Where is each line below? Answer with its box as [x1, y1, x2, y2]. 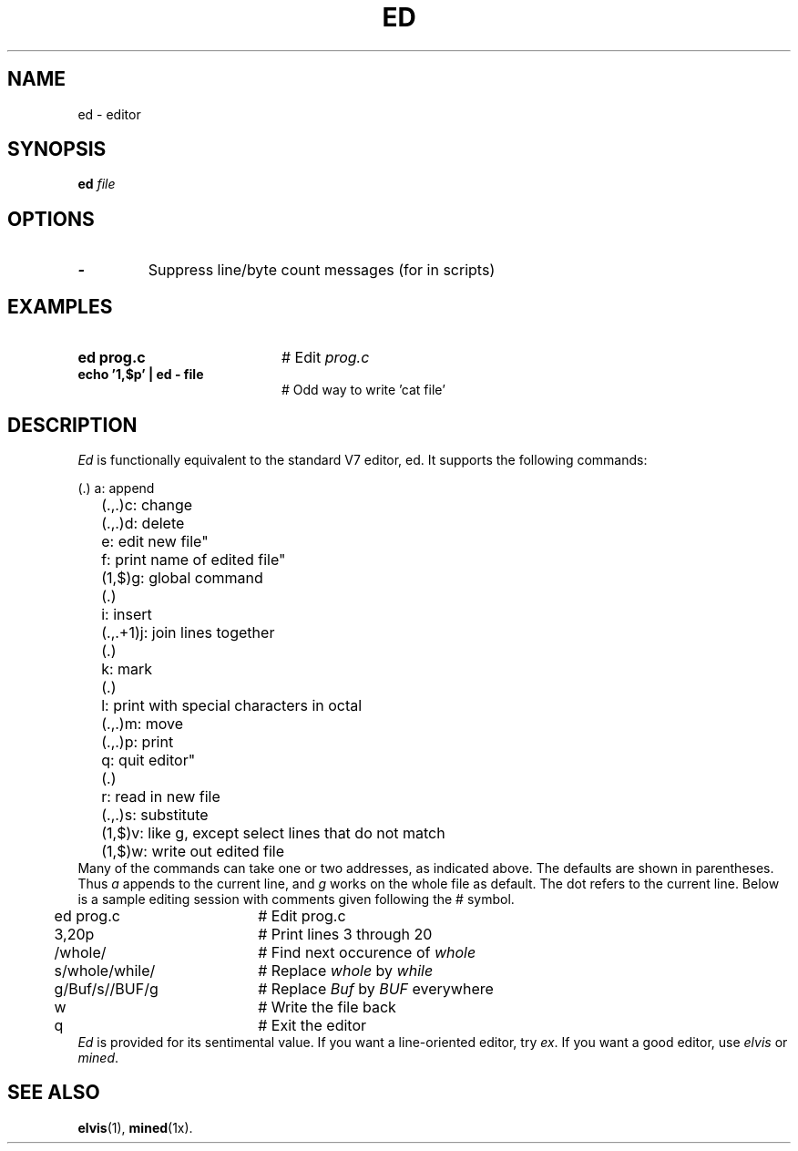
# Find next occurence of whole [258, 942, 476, 961]
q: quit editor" [101, 750, 196, 769]
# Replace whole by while [258, 961, 434, 980]
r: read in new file [101, 786, 220, 806]
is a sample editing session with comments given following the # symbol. [77, 890, 515, 907]
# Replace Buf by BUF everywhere [258, 979, 494, 998]
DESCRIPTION [7, 413, 138, 437]
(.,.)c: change [101, 495, 193, 514]
